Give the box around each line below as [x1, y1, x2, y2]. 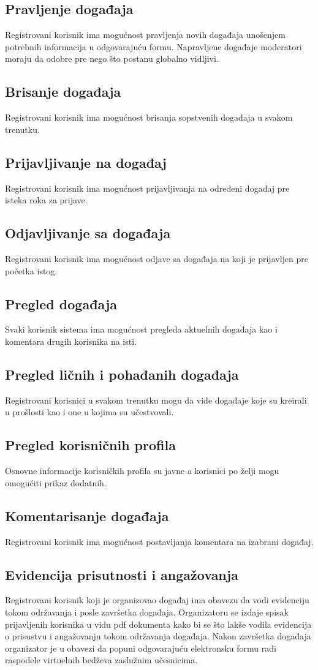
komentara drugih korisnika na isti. [5, 334, 137, 347]
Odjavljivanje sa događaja [5, 224, 171, 243]
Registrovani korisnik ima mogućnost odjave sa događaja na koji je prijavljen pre [5, 252, 308, 265]
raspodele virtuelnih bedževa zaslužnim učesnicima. [5, 653, 198, 666]
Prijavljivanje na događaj [5, 152, 167, 171]
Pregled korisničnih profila [5, 435, 176, 454]
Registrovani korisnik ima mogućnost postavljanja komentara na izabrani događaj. [5, 535, 314, 548]
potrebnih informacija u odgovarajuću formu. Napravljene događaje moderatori [5, 40, 302, 53]
